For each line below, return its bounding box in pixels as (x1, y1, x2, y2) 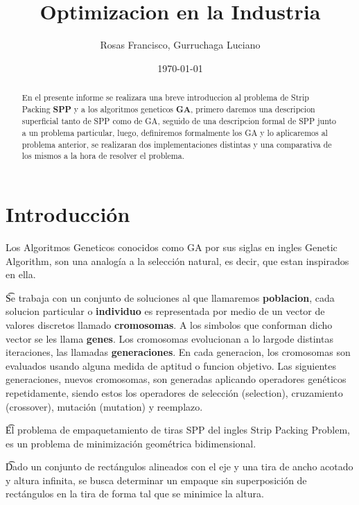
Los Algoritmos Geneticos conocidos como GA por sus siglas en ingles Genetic (6, 239, 338, 254)
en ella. (6, 267, 36, 282)
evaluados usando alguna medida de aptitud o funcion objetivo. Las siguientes (6, 358, 337, 373)
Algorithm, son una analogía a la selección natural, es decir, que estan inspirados (6, 253, 349, 268)
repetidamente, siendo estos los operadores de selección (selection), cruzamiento (6, 385, 343, 400)
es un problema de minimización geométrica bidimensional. (6, 436, 256, 450)
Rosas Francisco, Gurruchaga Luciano (100, 37, 261, 52)
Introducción (6, 200, 130, 228)
